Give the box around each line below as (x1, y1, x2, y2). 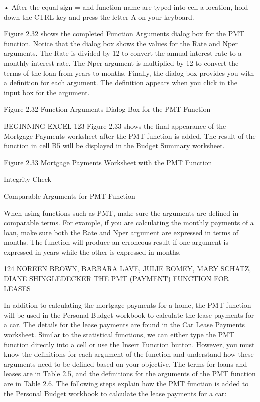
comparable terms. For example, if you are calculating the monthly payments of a (4, 217, 254, 228)
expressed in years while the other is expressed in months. (4, 246, 181, 257)
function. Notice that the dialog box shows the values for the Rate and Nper (4, 38, 238, 48)
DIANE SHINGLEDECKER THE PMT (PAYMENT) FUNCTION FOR (4, 273, 229, 284)
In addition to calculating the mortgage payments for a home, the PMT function (4, 300, 251, 310)
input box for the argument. (4, 87, 90, 97)
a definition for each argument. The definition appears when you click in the (4, 77, 237, 88)
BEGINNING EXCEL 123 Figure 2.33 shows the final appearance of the (4, 120, 226, 131)
